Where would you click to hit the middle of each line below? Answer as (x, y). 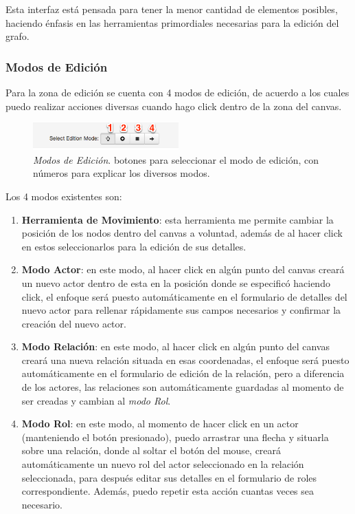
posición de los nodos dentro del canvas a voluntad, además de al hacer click (182, 233)
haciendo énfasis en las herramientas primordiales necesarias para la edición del (172, 22)
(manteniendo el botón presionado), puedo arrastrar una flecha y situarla (175, 437)
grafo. (18, 36)
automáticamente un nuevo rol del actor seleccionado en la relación (163, 464)
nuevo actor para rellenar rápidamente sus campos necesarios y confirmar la (181, 310)
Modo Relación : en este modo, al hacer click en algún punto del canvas (175, 346)
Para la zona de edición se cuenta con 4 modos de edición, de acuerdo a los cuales (177, 92)
